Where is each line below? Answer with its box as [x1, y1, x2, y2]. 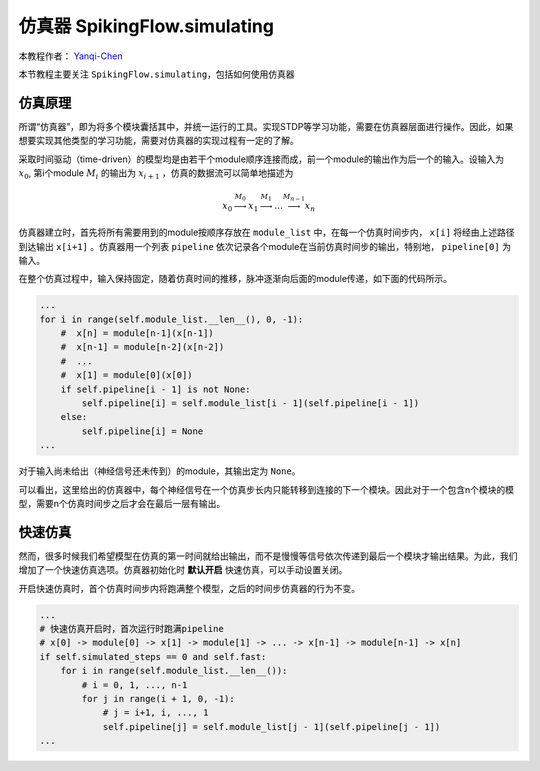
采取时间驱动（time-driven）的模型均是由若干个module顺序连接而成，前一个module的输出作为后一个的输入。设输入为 [18, 153, 505, 165]
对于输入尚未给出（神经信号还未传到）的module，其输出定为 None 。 [18, 465, 301, 477]
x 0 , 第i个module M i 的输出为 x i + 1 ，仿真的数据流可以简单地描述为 [18, 167, 294, 181]
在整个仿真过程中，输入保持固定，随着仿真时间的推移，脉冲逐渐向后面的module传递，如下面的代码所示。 [18, 273, 453, 285]
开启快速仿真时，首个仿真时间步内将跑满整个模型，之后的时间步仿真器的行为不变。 [18, 582, 360, 594]
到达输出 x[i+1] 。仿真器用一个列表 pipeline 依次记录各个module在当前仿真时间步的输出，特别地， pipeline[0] [18, 240, 500, 252]
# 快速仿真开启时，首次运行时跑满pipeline [39, 623, 224, 635]
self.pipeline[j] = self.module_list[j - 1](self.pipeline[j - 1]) [102, 721, 441, 732]
